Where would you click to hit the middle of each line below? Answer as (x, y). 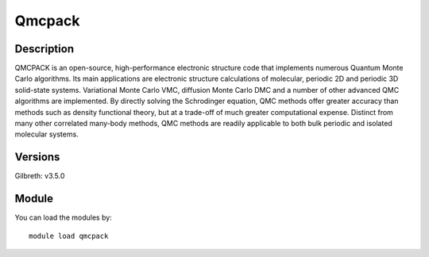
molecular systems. (46, 134)
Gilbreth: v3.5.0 (40, 176)
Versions (37, 157)
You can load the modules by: (64, 217)
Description (44, 49)
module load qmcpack (69, 236)
